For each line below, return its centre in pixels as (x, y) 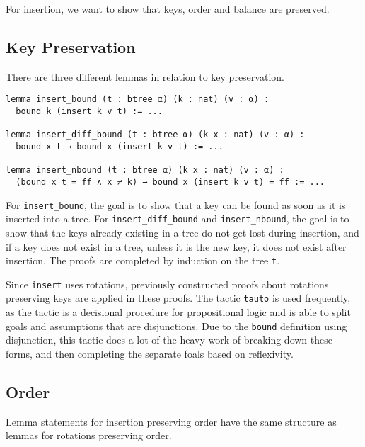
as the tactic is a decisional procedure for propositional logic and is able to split (178, 312)
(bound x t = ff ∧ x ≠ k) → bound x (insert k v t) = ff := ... (170, 182)
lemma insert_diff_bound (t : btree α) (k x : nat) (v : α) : (155, 135)
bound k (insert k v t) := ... (89, 112)
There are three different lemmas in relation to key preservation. (145, 76)
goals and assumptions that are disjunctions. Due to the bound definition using (176, 326)
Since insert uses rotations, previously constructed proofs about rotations (167, 284)
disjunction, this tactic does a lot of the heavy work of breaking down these (169, 340)
